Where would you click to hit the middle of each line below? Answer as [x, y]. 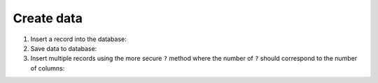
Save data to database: [64, 48]
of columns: [48, 68]
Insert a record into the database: [79, 39]
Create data [48, 18]
